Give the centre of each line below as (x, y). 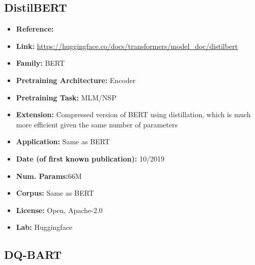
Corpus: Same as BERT (55, 193)
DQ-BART (33, 255)
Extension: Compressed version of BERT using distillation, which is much (133, 114)
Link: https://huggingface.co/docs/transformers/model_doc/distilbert (127, 46)
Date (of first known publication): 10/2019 (90, 158)
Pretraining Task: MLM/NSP (66, 97)
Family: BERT (40, 63)
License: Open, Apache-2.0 (59, 210)
